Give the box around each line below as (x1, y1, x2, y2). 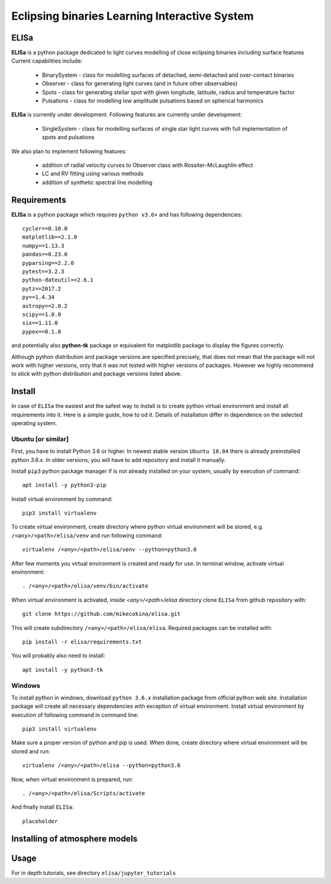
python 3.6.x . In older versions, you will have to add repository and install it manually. (11, 456, 226, 463)
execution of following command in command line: (11, 711, 139, 718)
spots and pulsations (42, 134, 95, 141)
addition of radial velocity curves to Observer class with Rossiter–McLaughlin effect (42, 161, 253, 169)
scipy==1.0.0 (22, 310, 61, 318)
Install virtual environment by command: (11, 495, 113, 502)
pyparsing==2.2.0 (22, 259, 74, 266)
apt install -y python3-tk (22, 666, 104, 673)
